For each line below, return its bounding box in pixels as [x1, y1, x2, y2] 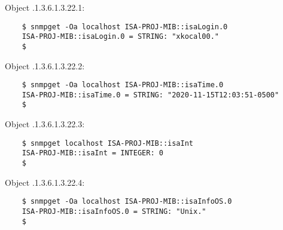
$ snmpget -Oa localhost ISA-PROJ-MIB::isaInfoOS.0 [22, 197, 232, 206]
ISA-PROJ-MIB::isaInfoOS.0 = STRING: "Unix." [22, 207, 206, 216]
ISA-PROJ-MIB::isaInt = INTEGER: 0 [22, 149, 163, 158]
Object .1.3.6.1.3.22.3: [5, 118, 85, 130]
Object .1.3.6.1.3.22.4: [5, 176, 85, 188]
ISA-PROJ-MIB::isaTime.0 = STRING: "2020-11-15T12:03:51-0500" [22, 90, 279, 99]
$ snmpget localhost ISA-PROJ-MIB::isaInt [22, 139, 193, 148]
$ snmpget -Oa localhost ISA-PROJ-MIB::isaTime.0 [22, 81, 224, 90]
